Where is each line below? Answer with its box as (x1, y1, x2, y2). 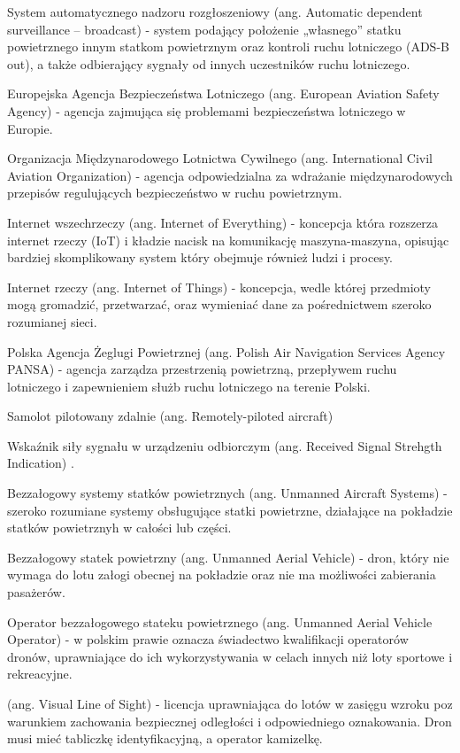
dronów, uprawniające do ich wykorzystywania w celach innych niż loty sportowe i (7, 647, 453, 665)
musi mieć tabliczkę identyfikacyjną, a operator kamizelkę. (7, 729, 323, 748)
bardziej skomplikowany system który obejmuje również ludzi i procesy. (7, 248, 394, 267)
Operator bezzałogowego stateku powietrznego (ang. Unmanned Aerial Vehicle (7, 612, 433, 631)
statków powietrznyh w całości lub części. (7, 518, 232, 537)
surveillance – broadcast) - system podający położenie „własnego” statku (7, 19, 402, 38)
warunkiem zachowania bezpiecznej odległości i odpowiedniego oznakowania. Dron (7, 711, 452, 730)
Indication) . (7, 454, 74, 472)
